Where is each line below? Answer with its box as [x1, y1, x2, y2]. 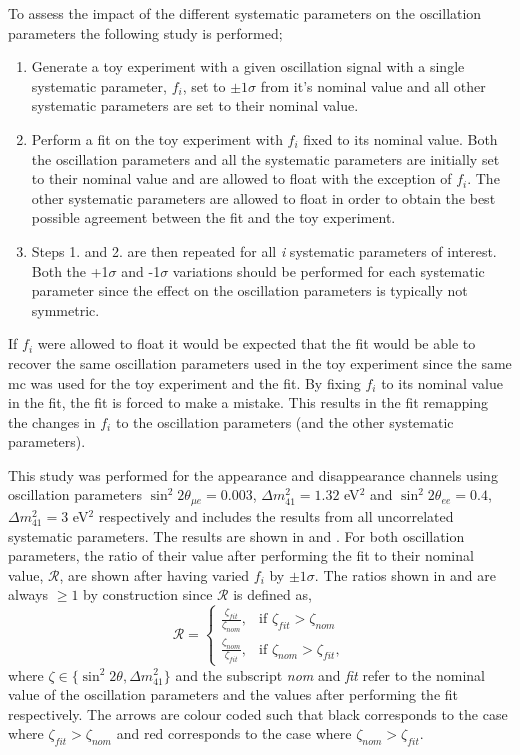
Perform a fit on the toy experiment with [31, 128, 283, 149]
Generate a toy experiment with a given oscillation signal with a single [31, 56, 465, 77]
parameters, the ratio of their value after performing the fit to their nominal [8, 545, 474, 566]
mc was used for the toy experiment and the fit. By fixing [8, 372, 361, 393]
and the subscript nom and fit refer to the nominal [175, 664, 485, 685]
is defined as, [233, 584, 312, 605]
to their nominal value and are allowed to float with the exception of [31, 168, 452, 189]
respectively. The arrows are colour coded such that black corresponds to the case [8, 703, 508, 724]
